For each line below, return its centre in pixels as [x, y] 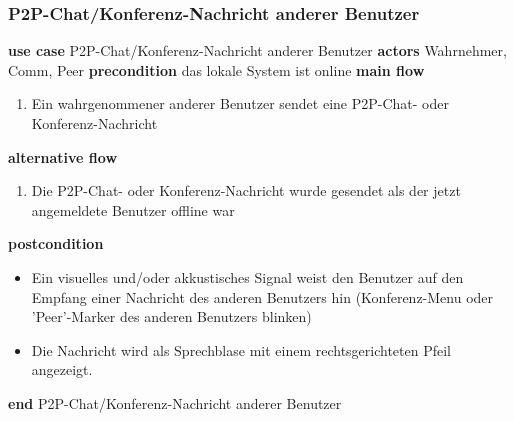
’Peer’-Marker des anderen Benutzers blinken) [171, 316]
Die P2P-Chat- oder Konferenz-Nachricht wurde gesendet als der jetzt [246, 190]
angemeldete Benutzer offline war [133, 209]
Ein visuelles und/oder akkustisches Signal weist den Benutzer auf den [247, 276]
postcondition [56, 243]
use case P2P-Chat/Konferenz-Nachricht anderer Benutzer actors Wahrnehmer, [257, 50]
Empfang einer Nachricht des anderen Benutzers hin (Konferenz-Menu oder [262, 296]
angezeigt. [62, 369]
